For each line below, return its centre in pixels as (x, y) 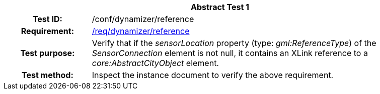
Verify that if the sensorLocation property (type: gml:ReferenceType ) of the (234, 43)
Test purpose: (48, 53)
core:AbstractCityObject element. (155, 63)
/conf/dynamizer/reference (143, 19)
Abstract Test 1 (220, 7)
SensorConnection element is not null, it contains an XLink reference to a (230, 53)
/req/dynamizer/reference (141, 31)
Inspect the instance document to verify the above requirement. (213, 75)
